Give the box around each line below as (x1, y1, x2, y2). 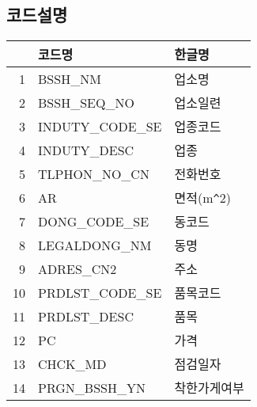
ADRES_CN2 (38, 259, 117, 278)
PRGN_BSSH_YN (38, 378, 146, 397)
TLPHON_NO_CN (38, 164, 149, 183)
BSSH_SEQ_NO (38, 93, 134, 112)
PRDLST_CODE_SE (38, 283, 162, 302)
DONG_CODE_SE (38, 211, 149, 230)
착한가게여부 (174, 378, 244, 397)
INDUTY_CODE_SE (38, 116, 162, 135)
